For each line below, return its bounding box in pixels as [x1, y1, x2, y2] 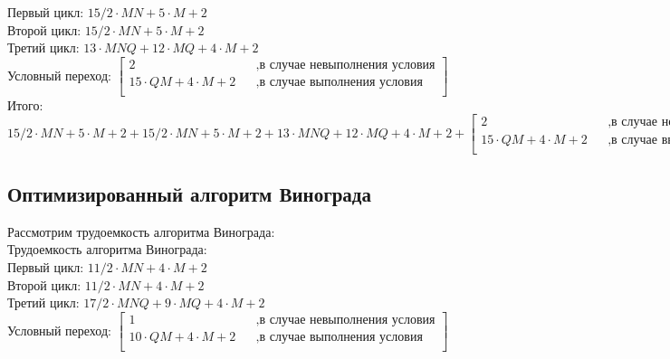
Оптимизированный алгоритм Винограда [7, 179, 371, 207]
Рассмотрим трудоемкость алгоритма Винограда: [7, 222, 275, 241]
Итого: [7, 95, 43, 114]
